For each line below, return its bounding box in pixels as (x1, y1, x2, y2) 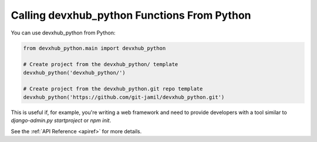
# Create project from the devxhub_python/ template (23, 61, 178, 68)
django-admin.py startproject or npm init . (11, 117, 112, 124)
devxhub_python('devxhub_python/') (23, 69, 126, 76)
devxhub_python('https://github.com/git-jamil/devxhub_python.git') (23, 93, 225, 101)
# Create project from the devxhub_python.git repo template (23, 85, 203, 92)
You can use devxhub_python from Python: (11, 29, 116, 36)
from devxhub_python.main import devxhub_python (23, 44, 166, 51)
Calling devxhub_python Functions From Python (11, 9, 251, 22)
